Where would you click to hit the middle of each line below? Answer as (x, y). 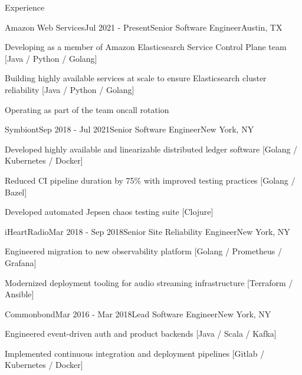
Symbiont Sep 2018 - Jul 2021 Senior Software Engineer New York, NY (129, 129)
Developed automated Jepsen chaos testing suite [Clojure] (109, 212)
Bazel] (16, 192)
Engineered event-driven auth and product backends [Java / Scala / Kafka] (141, 333)
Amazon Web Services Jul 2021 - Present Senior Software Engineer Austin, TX (144, 27)
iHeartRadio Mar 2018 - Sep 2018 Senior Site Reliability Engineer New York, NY (147, 231)
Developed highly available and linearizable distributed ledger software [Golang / (151, 149)
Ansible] (19, 294)
